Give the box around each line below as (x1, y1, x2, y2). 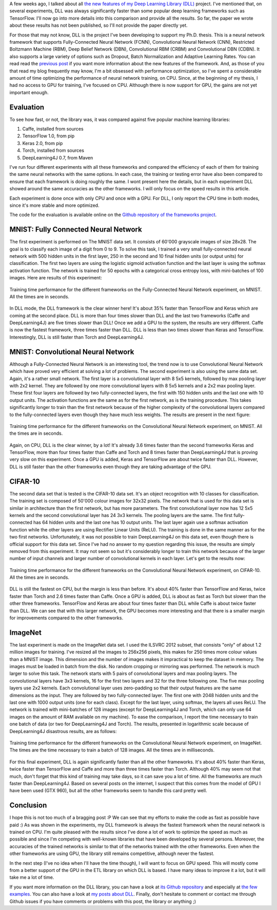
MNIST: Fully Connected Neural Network (9, 225, 142, 234)
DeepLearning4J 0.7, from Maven (22, 154, 93, 160)
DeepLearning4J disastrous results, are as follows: (9, 728, 117, 734)
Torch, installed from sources (22, 147, 85, 154)
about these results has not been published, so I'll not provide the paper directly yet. (9, 22, 188, 28)
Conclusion (9, 801, 47, 810)
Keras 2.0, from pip (22, 140, 63, 146)
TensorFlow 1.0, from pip (22, 133, 75, 139)
